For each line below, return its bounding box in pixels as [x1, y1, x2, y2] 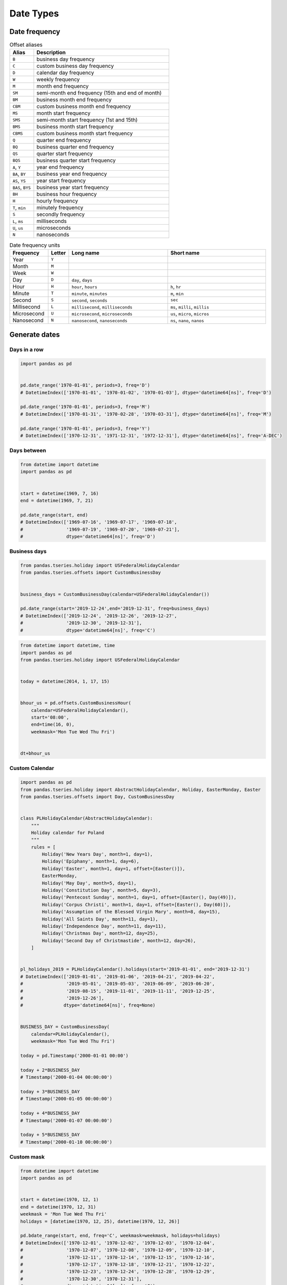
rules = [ [31, 844, 56, 850]
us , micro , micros [170, 310, 210, 317]
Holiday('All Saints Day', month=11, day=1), [42, 916, 158, 922]
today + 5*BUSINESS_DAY [20, 1132, 80, 1138]
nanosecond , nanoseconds [71, 317, 128, 324]
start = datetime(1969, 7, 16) [20, 490, 99, 496]
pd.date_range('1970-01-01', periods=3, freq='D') [20, 382, 151, 388]
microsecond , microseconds [71, 310, 133, 317]
